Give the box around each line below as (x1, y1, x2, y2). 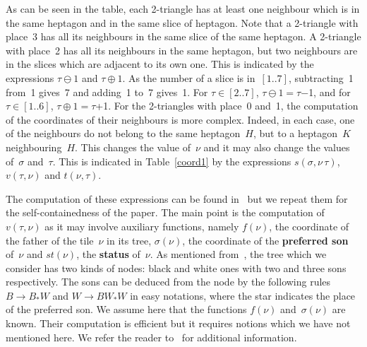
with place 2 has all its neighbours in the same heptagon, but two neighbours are (6, 42, 358, 57)
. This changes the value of (75, 139, 191, 154)
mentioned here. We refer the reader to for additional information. (6, 329, 297, 344)
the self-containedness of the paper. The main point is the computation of (6, 205, 325, 220)
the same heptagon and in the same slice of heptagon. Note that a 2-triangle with (6, 15, 359, 30)
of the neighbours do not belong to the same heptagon (6, 126, 241, 141)
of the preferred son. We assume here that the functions (6, 302, 247, 317)
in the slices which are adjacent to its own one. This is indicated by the (6, 57, 314, 71)
